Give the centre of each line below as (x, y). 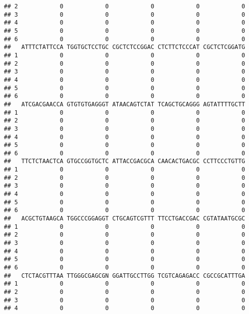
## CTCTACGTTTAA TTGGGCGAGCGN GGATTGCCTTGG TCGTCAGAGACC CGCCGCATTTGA (124, 276)
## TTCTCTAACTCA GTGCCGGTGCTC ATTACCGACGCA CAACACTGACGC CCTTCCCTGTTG (124, 161)
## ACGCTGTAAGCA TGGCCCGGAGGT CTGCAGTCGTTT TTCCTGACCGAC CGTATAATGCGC (124, 219)
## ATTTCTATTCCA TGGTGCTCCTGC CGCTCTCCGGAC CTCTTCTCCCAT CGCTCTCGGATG (124, 47)
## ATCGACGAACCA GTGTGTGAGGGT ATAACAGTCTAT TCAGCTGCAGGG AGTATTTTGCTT (124, 104)
